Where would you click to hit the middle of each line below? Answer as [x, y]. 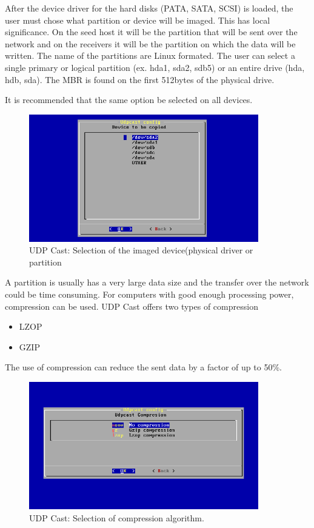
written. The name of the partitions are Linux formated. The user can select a [150, 55]
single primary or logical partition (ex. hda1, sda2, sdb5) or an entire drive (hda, [155, 67]
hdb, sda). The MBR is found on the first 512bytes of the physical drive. [140, 79]
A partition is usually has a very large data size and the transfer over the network [157, 282]
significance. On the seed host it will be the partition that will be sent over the [151, 32]
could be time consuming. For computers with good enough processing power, [149, 294]
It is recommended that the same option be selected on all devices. [129, 100]
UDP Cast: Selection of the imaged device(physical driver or [141, 250]
